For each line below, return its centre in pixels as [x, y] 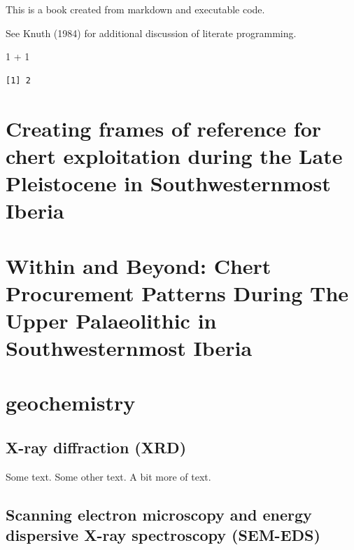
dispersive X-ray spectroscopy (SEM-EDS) [163, 535]
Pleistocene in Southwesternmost [168, 183]
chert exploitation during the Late [174, 155]
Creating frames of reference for [164, 128]
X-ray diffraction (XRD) [96, 447]
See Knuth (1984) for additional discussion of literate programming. [151, 33]
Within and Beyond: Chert [139, 265]
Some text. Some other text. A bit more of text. [108, 476]
